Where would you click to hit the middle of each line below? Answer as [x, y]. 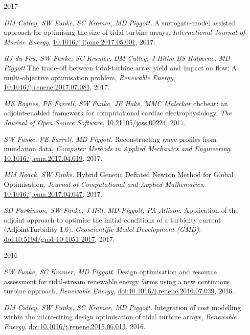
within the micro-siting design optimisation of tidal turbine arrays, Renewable [120, 317]
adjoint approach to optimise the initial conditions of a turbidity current [113, 219]
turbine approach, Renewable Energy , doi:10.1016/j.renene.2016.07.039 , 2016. [119, 291]
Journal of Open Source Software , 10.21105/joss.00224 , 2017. [95, 122]
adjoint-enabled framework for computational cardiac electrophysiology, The [118, 113]
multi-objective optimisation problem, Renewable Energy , [90, 77]
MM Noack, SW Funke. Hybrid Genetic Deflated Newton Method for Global [119, 174]
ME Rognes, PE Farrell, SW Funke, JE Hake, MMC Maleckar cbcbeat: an [116, 103]
